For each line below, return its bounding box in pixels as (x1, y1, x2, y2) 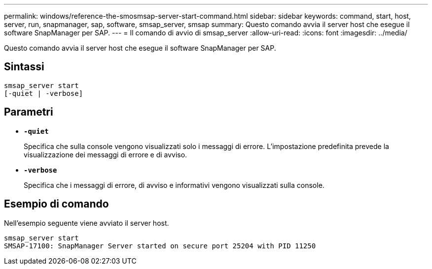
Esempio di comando (4, 198, 109, 210)
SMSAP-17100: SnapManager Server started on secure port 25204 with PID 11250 (4, 241, 316, 250)
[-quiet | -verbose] (4, 89, 83, 97)
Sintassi (4, 60, 44, 73)
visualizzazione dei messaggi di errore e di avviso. (24, 150, 187, 159)
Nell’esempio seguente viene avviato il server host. (4, 218, 169, 227)
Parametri (4, 106, 53, 119)
